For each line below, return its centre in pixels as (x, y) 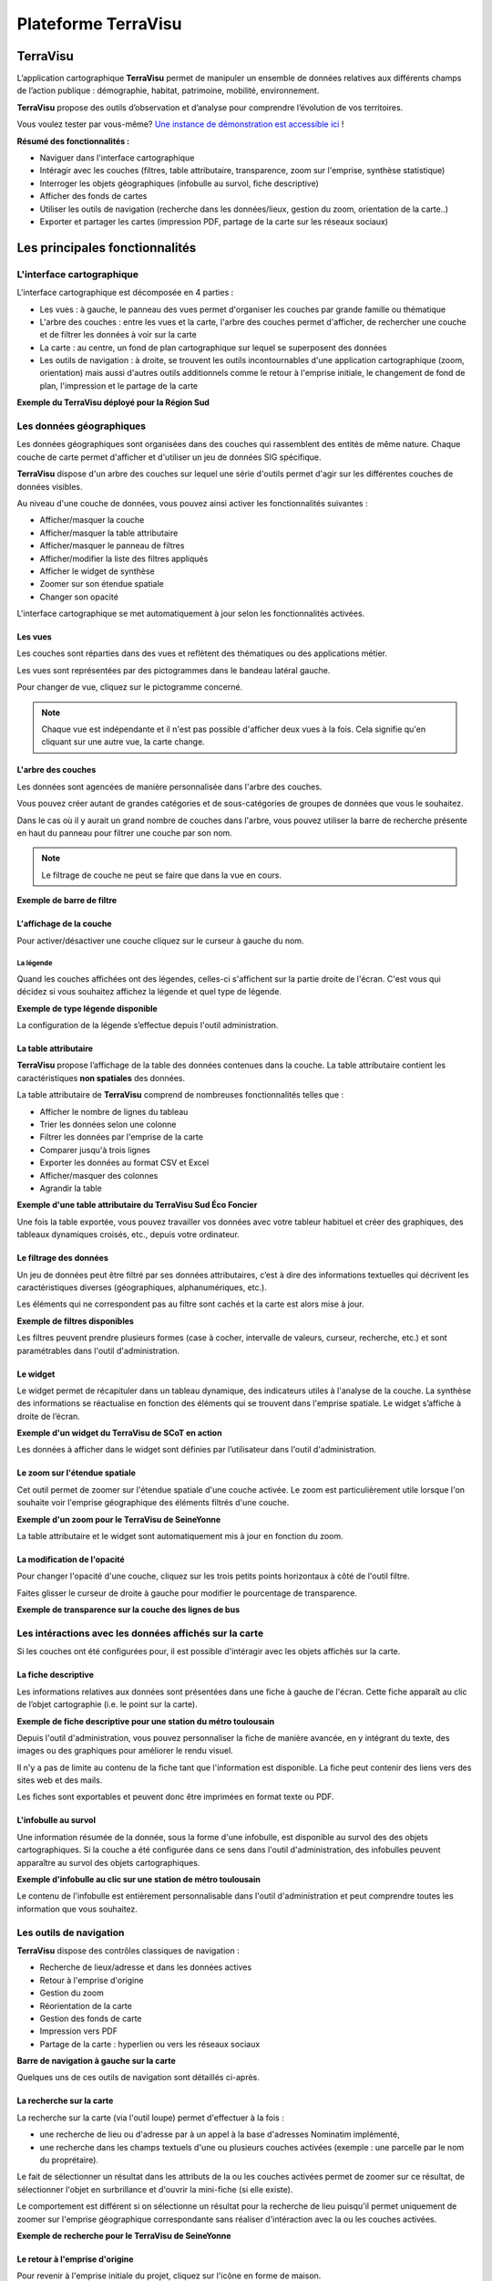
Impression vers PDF (79, 2031)
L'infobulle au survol (56, 1820)
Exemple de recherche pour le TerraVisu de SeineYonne (124, 2235)
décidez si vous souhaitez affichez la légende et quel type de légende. (149, 992)
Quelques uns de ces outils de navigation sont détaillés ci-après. (138, 2078)
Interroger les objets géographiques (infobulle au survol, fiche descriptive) (179, 183)
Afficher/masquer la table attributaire (109, 533)
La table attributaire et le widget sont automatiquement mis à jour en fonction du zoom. (180, 1536)
